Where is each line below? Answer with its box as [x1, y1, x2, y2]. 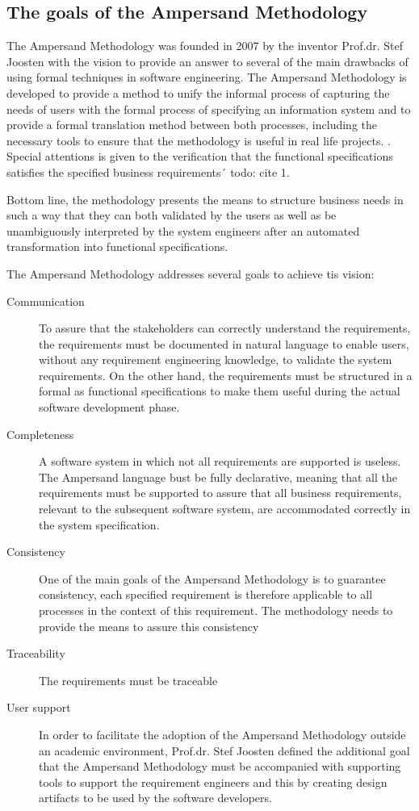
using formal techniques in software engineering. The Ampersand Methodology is [6, 69, 407, 86]
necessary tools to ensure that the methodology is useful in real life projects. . [6, 132, 391, 148]
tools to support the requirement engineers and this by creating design [39, 773, 388, 790]
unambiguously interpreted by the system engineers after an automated [6, 222, 360, 239]
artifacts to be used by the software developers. [39, 789, 272, 806]
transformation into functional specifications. [6, 238, 228, 255]
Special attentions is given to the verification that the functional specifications [6, 148, 393, 165]
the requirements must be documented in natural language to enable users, [39, 335, 409, 352]
